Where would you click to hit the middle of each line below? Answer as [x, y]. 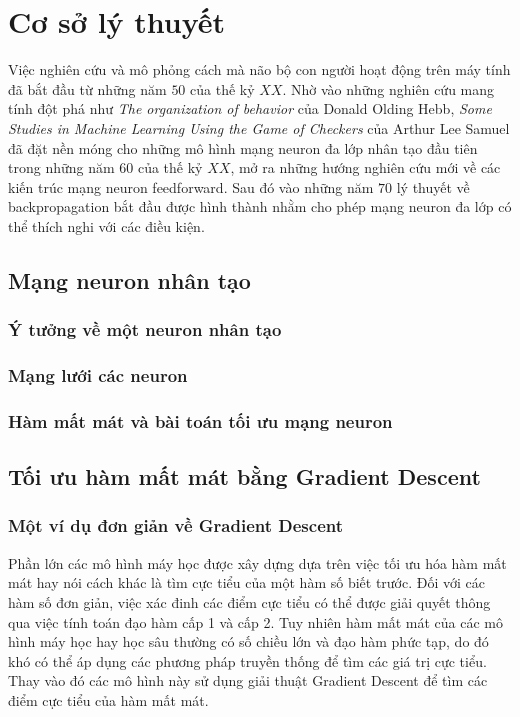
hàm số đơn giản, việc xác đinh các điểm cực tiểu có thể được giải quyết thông [249, 601]
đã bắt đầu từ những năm [87, 88]
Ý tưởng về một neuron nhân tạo [145, 329]
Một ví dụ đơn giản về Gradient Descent [175, 525]
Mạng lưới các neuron [98, 375]
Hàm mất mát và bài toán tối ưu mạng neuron [200, 420]
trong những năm [61, 167]
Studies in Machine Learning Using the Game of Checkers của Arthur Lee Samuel [259, 127]
